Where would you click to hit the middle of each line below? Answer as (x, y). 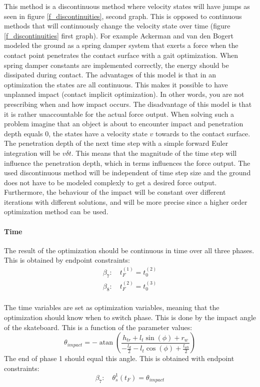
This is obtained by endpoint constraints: (67, 260)
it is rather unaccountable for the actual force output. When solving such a (119, 114)
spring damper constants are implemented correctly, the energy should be (116, 65)
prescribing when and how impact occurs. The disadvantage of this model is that (128, 104)
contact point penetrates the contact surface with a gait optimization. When (121, 55)
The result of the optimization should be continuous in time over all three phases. (129, 250)
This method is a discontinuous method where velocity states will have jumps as (127, 6)
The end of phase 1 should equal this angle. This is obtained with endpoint (119, 358)
